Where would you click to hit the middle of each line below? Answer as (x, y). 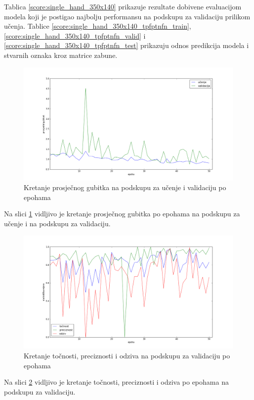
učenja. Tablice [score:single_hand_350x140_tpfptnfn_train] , (98, 26)
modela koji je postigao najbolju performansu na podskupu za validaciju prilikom (127, 16)
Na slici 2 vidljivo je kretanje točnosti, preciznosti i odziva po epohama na (116, 382)
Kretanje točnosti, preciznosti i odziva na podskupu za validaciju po (127, 356)
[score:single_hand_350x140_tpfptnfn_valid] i (75, 35)
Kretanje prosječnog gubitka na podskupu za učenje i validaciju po (125, 187)
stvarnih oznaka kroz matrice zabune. (61, 55)
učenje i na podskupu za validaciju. (57, 223)
